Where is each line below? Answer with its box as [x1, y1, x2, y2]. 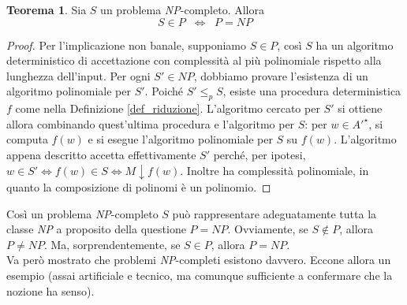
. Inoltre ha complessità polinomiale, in [180, 162, 369, 178]
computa [6, 131, 48, 147]
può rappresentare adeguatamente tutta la [172, 205, 377, 221]
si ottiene [338, 100, 383, 117]
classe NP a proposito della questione [6, 221, 186, 237]
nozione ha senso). [6, 282, 95, 299]
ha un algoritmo [316, 36, 394, 53]
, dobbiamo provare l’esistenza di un [193, 67, 368, 84]
